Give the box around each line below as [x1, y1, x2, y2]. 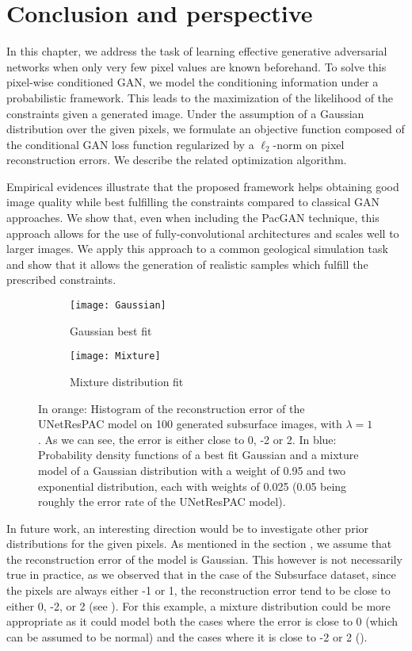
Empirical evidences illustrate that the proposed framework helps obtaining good [6, 178, 399, 194]
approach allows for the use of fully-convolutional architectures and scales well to [6, 224, 399, 241]
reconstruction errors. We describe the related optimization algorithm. [6, 151, 347, 168]
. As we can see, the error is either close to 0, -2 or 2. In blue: [38, 431, 337, 447]
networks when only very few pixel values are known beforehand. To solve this [6, 58, 387, 75]
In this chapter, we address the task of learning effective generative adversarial [6, 43, 387, 59]
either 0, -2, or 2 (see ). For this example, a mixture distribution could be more [6, 597, 391, 614]
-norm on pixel [273, 136, 345, 152]
